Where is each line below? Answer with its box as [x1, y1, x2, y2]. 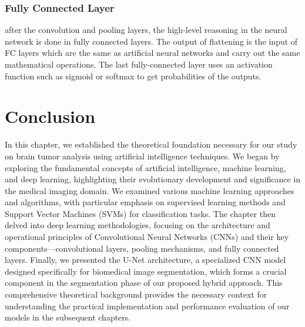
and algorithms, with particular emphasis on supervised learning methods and [5, 196, 286, 208]
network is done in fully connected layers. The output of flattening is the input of [5, 35, 298, 47]
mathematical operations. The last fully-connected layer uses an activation [5, 58, 273, 70]
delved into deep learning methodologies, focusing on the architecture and [5, 219, 270, 231]
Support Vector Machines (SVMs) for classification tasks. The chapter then [5, 207, 276, 219]
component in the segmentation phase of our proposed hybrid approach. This [5, 276, 283, 289]
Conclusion [5, 104, 96, 128]
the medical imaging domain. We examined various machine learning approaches [5, 184, 294, 196]
